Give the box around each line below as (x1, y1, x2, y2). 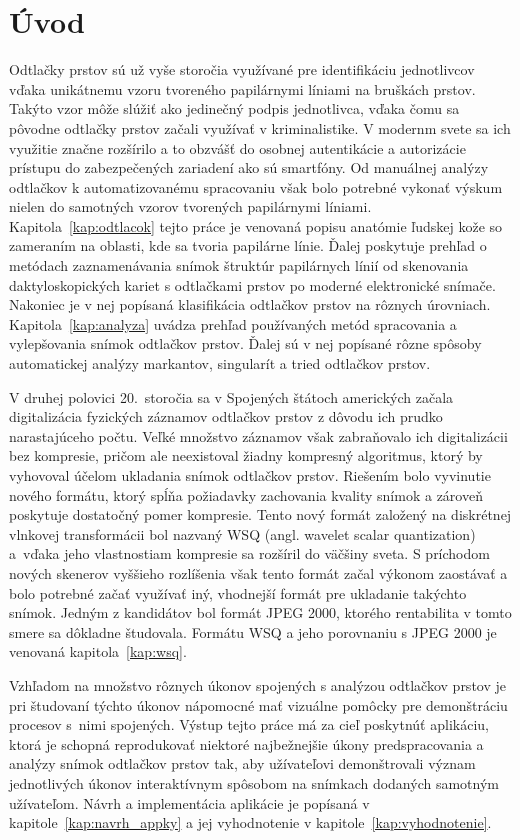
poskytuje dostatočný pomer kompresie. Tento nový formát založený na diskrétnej (9, 504, 512, 525)
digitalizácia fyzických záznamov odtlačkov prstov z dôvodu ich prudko (9, 406, 443, 427)
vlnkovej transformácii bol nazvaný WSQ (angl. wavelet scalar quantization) (9, 523, 476, 544)
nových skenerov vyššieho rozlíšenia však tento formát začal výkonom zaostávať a (9, 562, 508, 583)
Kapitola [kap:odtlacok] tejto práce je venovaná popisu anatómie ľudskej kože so (9, 215, 503, 236)
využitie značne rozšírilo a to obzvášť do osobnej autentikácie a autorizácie (9, 137, 466, 158)
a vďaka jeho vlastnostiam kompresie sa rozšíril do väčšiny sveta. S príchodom (9, 543, 490, 564)
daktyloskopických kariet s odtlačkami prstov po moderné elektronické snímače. (9, 274, 496, 295)
